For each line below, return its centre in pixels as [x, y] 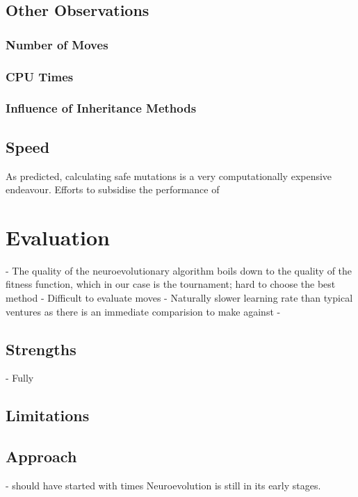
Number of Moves [57, 44]
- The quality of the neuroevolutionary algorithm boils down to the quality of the [179, 270]
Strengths [41, 349]
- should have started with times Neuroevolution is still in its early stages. [163, 485]
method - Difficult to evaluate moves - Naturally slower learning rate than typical [179, 298]
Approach [41, 456]
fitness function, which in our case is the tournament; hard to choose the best [171, 284]
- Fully [20, 378]
